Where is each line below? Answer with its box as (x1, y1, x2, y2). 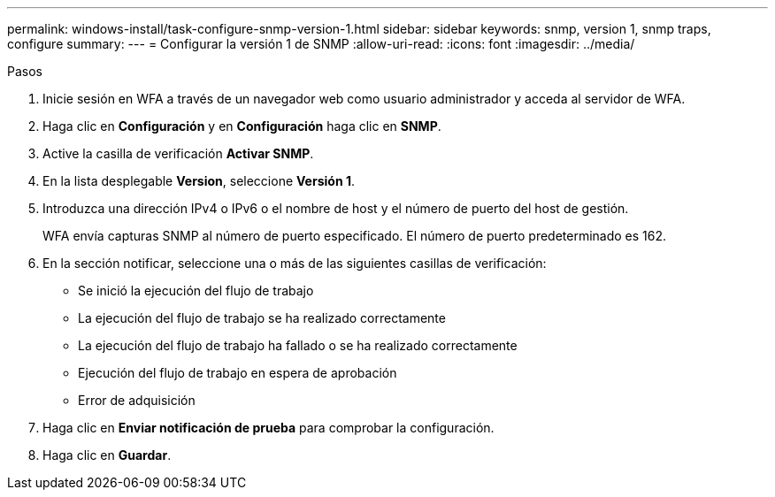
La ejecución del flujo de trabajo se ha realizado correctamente (78, 310, 446, 325)
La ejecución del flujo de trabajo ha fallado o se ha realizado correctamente (78, 338, 518, 353)
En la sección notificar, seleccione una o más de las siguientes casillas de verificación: (42, 256, 547, 271)
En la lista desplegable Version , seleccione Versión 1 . (42, 173, 355, 188)
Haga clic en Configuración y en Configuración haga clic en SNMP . (42, 119, 441, 134)
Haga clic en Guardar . (42, 447, 172, 463)
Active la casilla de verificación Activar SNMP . (42, 146, 314, 161)
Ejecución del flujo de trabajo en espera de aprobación (78, 365, 397, 380)
